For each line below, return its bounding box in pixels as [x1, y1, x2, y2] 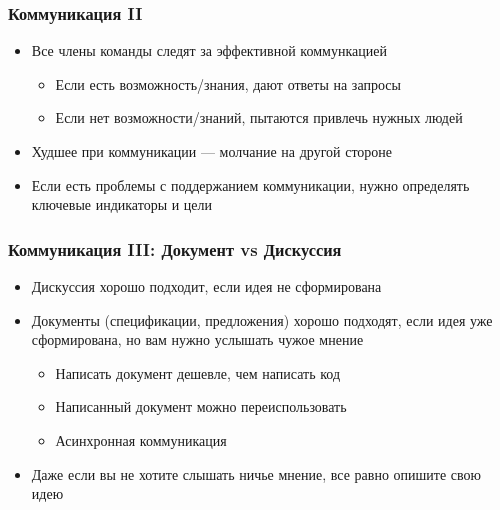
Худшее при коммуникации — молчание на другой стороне [31, 141, 393, 161]
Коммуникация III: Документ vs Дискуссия [8, 236, 342, 261]
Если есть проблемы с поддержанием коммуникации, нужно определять [31, 174, 470, 195]
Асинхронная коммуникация [55, 429, 227, 450]
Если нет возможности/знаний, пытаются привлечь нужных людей [55, 107, 463, 128]
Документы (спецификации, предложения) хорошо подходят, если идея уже [31, 309, 493, 330]
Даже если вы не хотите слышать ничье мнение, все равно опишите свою [31, 463, 481, 484]
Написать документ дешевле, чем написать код [55, 362, 341, 383]
